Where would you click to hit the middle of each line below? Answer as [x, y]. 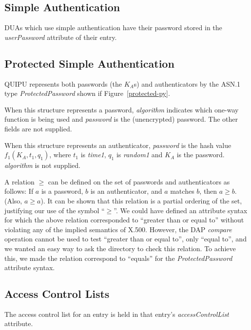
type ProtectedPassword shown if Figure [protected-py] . [87, 93]
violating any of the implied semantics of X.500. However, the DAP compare [118, 229]
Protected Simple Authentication [89, 63]
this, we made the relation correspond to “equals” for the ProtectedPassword [118, 258]
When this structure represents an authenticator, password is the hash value [118, 145]
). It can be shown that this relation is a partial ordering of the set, [141, 200]
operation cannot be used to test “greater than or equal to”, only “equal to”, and [125, 239]
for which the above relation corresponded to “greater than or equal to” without [124, 220]
